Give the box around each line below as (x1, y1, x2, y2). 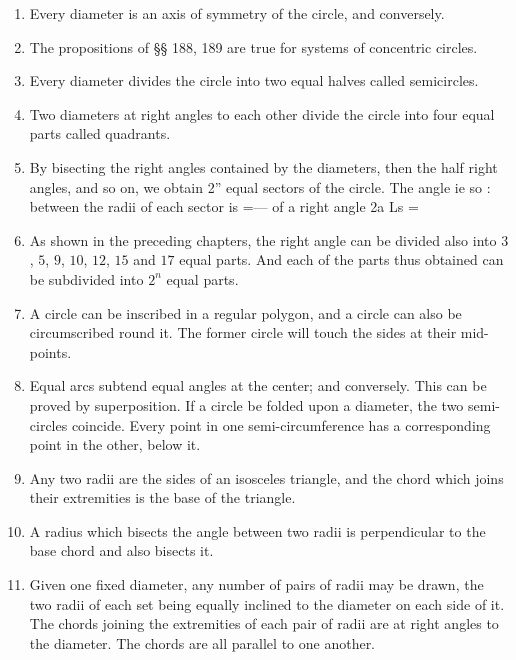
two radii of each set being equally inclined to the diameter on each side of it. (29, 593, 505, 614)
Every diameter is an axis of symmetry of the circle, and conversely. (29, 3, 445, 23)
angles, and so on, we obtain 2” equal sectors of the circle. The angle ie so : (29, 176, 491, 197)
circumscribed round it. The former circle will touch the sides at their (29, 322, 457, 343)
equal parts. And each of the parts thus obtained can (179, 249, 504, 270)
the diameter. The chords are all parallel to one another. (29, 632, 376, 653)
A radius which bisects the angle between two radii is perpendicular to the (29, 520, 486, 541)
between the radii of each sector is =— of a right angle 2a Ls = (29, 196, 419, 217)
